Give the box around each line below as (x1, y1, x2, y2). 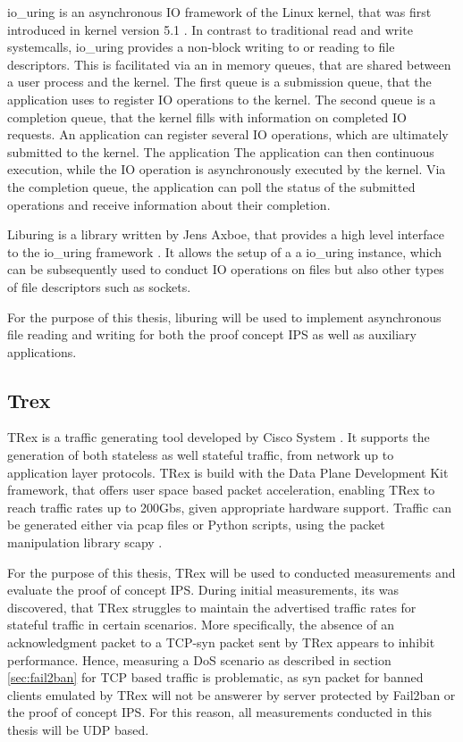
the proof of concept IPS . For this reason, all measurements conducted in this (7, 703, 433, 721)
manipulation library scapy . (7, 533, 163, 552)
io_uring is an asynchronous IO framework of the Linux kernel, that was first (7, 3, 432, 21)
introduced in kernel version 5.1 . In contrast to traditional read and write (7, 20, 413, 38)
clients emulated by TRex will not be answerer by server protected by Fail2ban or (7, 685, 456, 704)
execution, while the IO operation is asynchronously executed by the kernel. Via (7, 160, 446, 179)
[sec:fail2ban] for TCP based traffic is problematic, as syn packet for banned (7, 668, 424, 687)
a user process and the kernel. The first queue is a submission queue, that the (7, 72, 432, 91)
